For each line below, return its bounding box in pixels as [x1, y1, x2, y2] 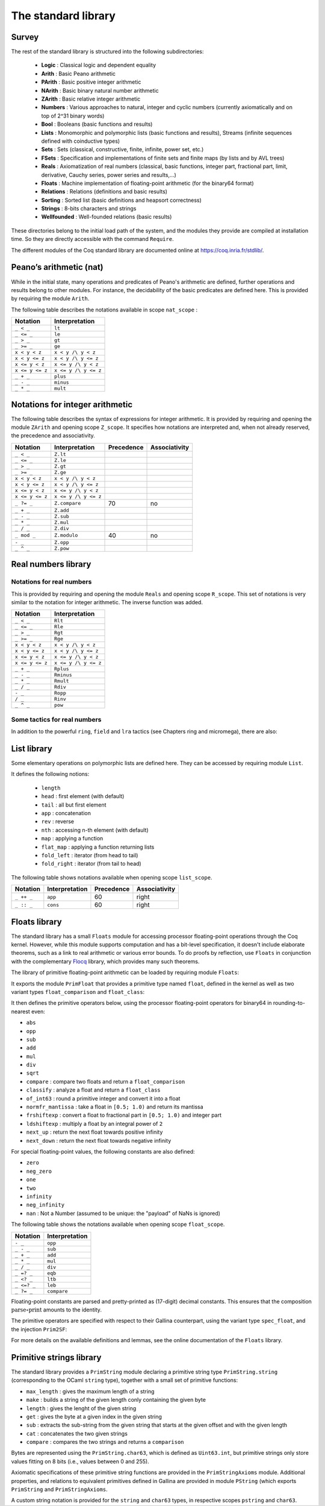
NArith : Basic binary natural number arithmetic [41, 87, 159, 94]
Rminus [54, 672, 72, 678]
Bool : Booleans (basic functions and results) [41, 120, 153, 128]
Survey [11, 32, 39, 42]
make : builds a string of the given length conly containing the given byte [26, 1396, 206, 1404]
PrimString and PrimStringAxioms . [11, 1486, 108, 1493]
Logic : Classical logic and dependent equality [41, 61, 156, 69]
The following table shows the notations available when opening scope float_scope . [11, 1220, 225, 1228]
